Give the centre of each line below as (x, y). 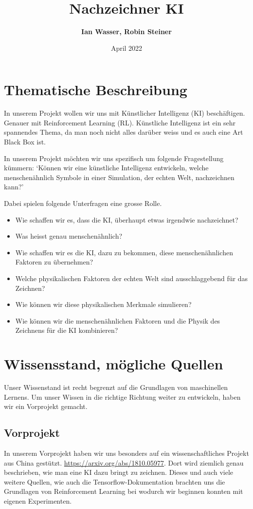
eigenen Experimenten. (38, 501)
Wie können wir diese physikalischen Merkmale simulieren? (103, 304)
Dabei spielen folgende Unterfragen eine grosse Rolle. (83, 203)
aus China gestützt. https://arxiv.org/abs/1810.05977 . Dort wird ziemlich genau (124, 462)
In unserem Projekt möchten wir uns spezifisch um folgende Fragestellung (114, 158)
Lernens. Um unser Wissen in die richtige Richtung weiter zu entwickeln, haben (122, 397)
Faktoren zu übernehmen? (54, 262)
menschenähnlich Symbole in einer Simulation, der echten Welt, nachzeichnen (119, 177)
